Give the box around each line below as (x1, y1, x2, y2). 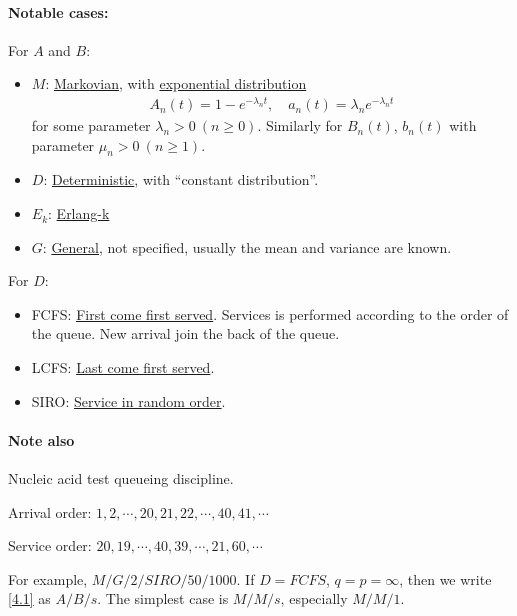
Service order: (8, 535, 92, 556)
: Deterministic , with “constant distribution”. (43, 169, 319, 190)
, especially (280, 588, 348, 609)
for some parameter (31, 115, 151, 136)
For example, (8, 568, 88, 589)
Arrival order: (8, 501, 92, 522)
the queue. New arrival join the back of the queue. (31, 323, 340, 344)
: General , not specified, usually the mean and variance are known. (42, 236, 452, 257)
